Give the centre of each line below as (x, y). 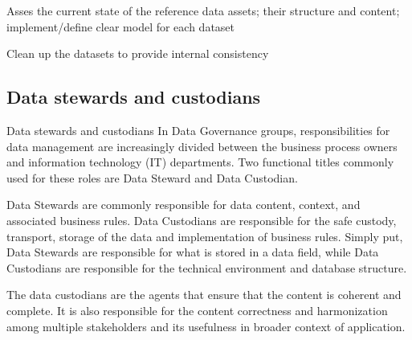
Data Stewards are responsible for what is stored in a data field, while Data (193, 252)
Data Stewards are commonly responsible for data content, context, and (184, 205)
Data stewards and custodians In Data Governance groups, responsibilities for (198, 130)
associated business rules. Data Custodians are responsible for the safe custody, (202, 220)
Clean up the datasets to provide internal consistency (138, 53)
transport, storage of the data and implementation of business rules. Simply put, (205, 236)
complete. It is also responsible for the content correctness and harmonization (197, 310)
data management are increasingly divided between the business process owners (202, 146)
